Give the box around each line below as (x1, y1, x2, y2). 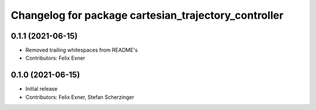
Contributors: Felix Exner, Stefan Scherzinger (25, 94, 135, 101)
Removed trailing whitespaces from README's (25, 47, 138, 54)
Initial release (25, 85, 58, 92)
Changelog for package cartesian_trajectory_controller (11, 9, 284, 22)
